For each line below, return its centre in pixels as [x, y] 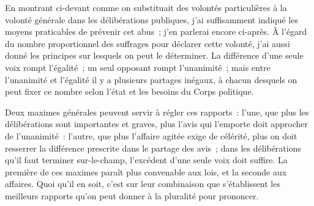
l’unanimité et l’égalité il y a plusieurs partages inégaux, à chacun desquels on [151, 79]
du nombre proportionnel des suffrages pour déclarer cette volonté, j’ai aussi [148, 43]
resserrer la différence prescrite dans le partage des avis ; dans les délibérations [153, 148]
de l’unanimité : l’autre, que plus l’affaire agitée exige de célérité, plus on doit [151, 135]
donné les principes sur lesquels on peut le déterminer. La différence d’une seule [154, 55]
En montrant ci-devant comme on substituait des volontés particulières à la [146, 7]
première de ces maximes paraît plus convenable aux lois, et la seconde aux [146, 171]
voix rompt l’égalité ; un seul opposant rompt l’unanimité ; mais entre [138, 67]
